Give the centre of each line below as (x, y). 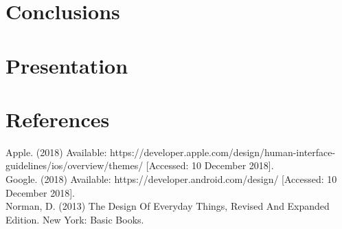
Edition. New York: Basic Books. (75, 219)
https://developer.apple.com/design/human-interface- (223, 152)
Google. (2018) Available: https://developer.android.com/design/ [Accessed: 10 (171, 179)
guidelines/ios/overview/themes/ (75, 165)
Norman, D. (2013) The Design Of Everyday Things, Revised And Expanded (168, 206)
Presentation (67, 65)
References (58, 119)
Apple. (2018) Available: (56, 152)
